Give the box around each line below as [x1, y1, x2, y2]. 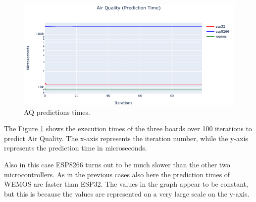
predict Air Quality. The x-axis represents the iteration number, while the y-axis [4, 133, 248, 143]
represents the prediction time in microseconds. [4, 143, 147, 153]
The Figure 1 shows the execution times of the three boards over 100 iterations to [4, 123, 252, 134]
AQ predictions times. [24, 106, 90, 117]
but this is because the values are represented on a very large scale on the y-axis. [4, 188, 250, 199]
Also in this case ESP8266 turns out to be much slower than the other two [4, 159, 230, 170]
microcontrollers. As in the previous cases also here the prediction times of [4, 169, 230, 179]
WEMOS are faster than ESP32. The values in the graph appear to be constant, [4, 179, 248, 189]
